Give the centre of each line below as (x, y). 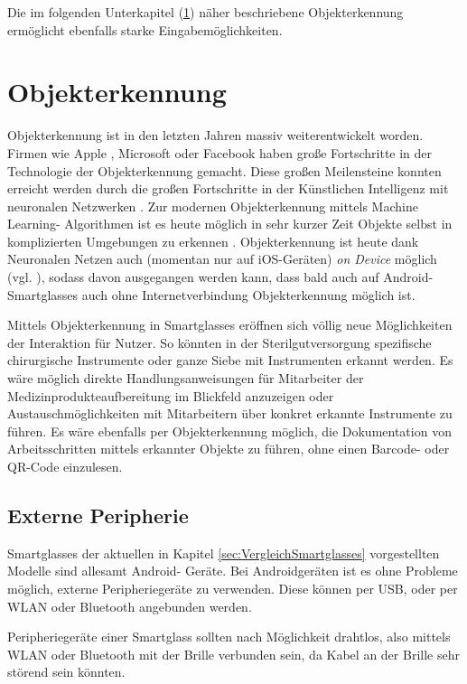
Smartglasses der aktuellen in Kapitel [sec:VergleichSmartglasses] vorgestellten (224, 553)
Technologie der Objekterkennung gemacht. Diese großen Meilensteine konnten (224, 170)
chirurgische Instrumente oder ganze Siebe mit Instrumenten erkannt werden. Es (230, 360)
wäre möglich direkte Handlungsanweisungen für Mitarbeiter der (186, 378)
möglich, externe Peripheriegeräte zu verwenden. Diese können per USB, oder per (233, 588)
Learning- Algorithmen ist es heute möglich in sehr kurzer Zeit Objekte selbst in (230, 224)
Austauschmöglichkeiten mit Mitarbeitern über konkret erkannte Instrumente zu (230, 413)
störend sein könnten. (66, 672)
